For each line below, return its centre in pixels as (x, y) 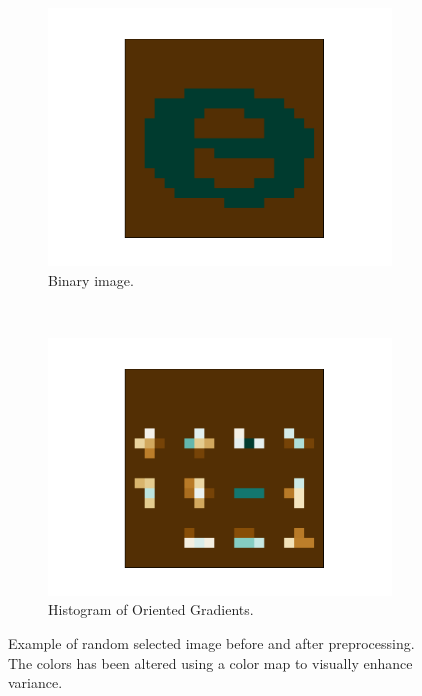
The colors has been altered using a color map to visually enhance (210, 662)
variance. (35, 682)
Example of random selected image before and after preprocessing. (211, 642)
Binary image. (91, 279)
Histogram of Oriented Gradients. (151, 609)
